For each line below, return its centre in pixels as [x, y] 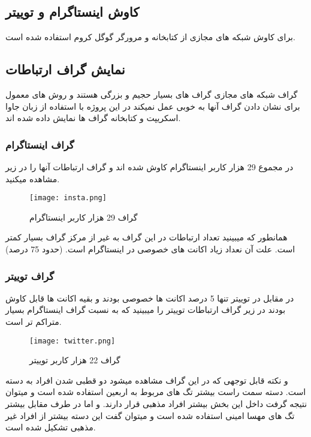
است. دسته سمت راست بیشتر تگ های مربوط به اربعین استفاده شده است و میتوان [156, 392]
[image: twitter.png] [73, 341]
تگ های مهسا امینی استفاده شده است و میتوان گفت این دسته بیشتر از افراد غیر [150, 415]
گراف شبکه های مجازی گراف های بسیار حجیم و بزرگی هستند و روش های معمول [152, 94]
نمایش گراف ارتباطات [65, 69]
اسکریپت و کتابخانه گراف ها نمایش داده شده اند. [93, 118]
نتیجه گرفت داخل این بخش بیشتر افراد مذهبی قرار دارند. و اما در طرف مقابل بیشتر [156, 404]
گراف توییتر [30, 275]
